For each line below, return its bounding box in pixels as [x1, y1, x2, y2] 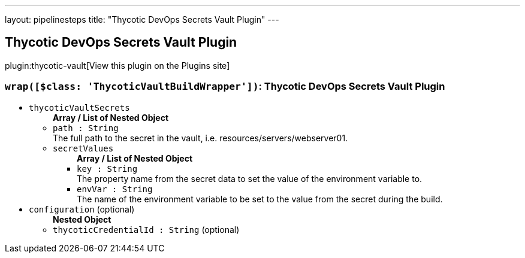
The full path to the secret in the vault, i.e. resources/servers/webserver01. [53, 132, 348, 143]
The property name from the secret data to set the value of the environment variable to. [77, 173, 423, 184]
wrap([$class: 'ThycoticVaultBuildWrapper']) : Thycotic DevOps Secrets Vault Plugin [5, 80, 445, 93]
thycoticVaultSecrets [29, 102, 130, 113]
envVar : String [77, 184, 153, 194]
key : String [77, 163, 138, 174]
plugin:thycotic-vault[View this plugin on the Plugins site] [5, 60, 230, 71]
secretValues [53, 143, 114, 153]
